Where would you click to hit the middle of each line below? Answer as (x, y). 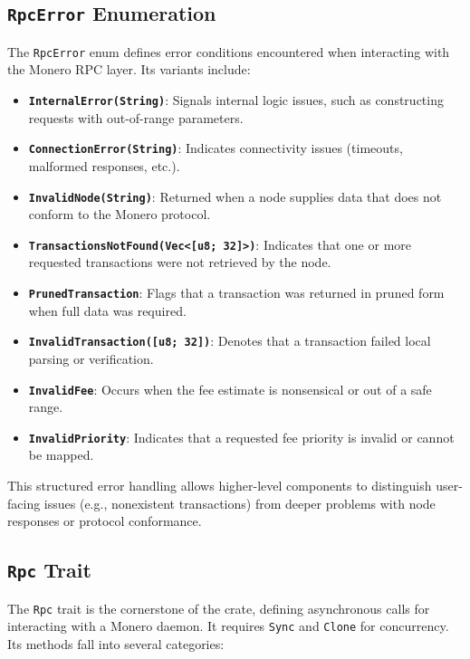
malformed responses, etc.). (104, 165)
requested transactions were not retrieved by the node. (180, 262)
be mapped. (61, 455)
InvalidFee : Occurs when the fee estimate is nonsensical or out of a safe (230, 389)
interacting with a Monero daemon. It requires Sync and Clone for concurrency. (228, 626)
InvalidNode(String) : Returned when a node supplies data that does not (235, 196)
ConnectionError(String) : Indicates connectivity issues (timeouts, (216, 148)
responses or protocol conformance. (105, 521)
